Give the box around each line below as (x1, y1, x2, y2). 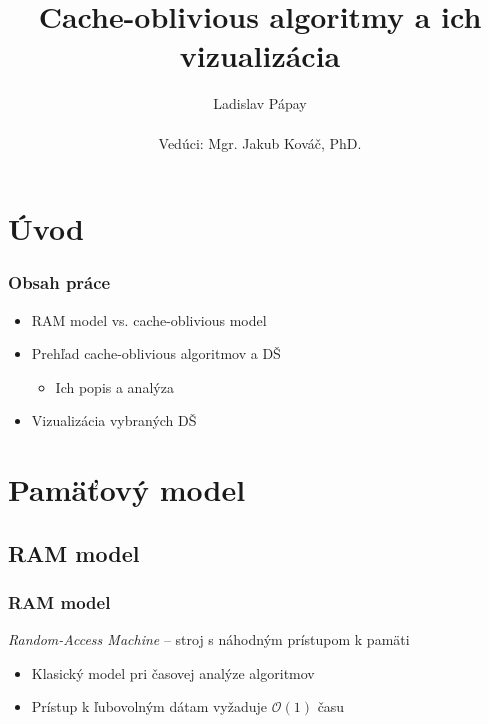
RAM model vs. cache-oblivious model (31, 309, 267, 330)
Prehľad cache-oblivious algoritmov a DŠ (31, 343, 281, 364)
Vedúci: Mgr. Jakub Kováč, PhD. (158, 132, 362, 153)
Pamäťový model (8, 469, 246, 510)
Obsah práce (8, 270, 111, 295)
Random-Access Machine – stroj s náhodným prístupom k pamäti (8, 629, 410, 650)
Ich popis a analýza (55, 376, 174, 397)
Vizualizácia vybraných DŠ (31, 410, 197, 431)
